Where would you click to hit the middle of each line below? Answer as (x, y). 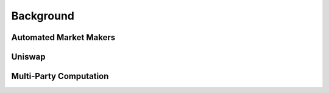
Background (43, 16)
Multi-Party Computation (60, 76)
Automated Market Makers (63, 37)
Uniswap (28, 57)
